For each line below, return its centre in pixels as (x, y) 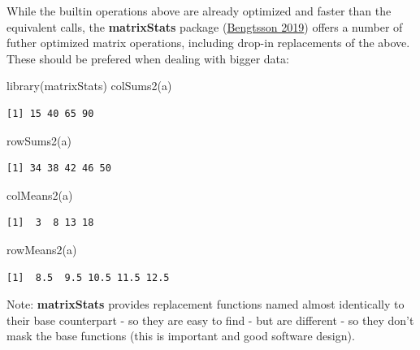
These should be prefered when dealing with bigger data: (148, 58)
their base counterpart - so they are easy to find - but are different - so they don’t (210, 320)
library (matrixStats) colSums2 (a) (89, 86)
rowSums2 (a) (39, 140)
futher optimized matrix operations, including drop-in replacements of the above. (208, 43)
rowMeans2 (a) (42, 249)
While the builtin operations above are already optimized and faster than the (199, 11)
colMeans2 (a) (40, 194)
